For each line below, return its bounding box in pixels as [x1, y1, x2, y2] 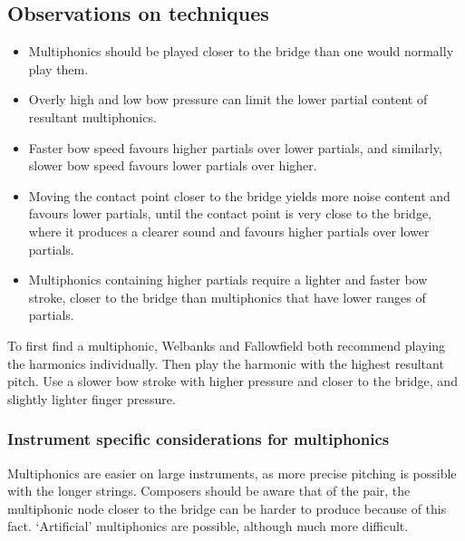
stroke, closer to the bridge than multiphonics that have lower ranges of [28, 287, 426, 306]
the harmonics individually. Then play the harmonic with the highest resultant [7, 353, 444, 372]
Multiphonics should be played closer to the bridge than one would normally [28, 42, 454, 61]
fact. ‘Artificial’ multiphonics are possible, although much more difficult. [7, 517, 409, 536]
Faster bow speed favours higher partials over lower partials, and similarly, [28, 138, 442, 157]
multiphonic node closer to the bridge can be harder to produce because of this [7, 498, 447, 517]
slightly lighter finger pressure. [7, 389, 176, 408]
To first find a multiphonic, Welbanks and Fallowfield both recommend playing [7, 335, 446, 354]
